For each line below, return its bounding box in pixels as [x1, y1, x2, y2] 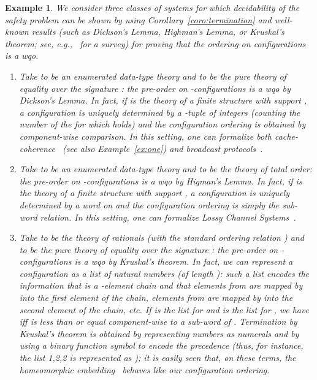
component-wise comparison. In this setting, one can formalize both [19, 129, 272, 142]
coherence [19, 142, 55, 154]
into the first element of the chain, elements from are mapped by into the [19, 291, 293, 304]
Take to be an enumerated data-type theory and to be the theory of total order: [19, 162, 312, 175]
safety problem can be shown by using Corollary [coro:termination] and [5, 13, 272, 26]
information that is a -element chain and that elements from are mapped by [19, 279, 303, 292]
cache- [274, 129, 298, 142]
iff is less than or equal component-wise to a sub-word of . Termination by [19, 315, 297, 328]
